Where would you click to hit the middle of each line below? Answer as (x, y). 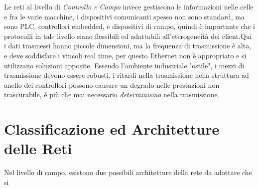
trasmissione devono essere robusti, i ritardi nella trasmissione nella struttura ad (127, 75)
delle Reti (38, 148)
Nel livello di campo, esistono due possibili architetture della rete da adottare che (128, 172)
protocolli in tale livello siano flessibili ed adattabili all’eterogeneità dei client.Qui (128, 36)
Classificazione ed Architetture (112, 129)
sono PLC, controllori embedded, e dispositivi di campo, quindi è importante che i (129, 26)
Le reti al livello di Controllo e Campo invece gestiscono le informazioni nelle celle (129, 6)
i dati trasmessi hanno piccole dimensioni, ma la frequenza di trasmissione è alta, (128, 46)
